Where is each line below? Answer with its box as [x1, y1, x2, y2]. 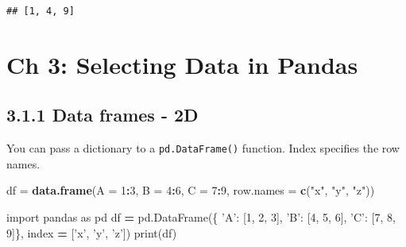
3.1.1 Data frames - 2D [6, 102, 199, 127]
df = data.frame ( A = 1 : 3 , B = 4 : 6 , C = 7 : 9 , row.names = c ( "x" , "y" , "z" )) [6, 182, 375, 199]
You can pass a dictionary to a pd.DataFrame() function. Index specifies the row [6, 140, 400, 156]
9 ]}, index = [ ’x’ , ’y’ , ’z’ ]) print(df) [6, 224, 177, 241]
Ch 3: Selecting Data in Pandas [6, 48, 358, 80]
